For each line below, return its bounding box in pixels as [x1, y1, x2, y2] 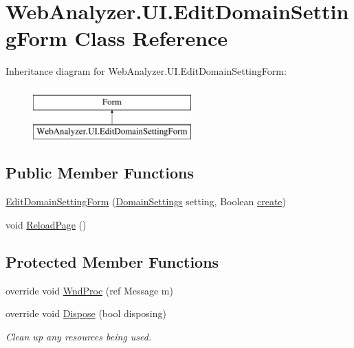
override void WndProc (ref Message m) [5, 283, 173, 297]
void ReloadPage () [5, 217, 87, 231]
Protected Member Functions [5, 251, 219, 272]
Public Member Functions [5, 162, 194, 183]
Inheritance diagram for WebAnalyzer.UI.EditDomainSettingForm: [5, 64, 287, 78]
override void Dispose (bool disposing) [5, 306, 166, 321]
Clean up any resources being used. [5, 329, 152, 343]
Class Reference [74, 24, 228, 52]
